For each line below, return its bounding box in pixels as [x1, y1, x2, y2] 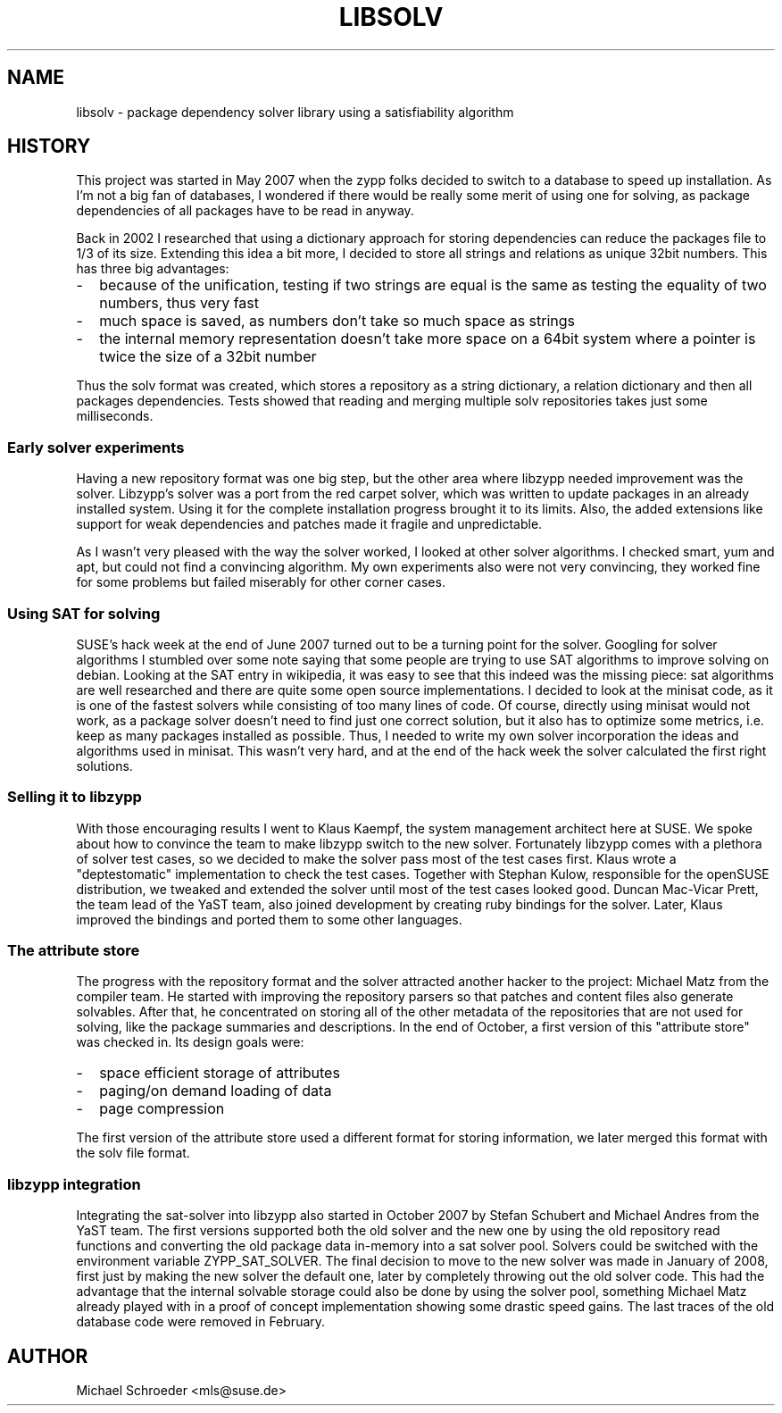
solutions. [76, 757, 133, 773]
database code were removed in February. [76, 1314, 326, 1330]
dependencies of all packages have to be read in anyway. [76, 203, 414, 219]
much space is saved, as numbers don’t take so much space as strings [99, 312, 576, 330]
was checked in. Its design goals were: [76, 1034, 304, 1050]
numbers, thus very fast [99, 294, 260, 313]
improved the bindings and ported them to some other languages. [76, 911, 462, 927]
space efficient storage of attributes [99, 1064, 340, 1083]
